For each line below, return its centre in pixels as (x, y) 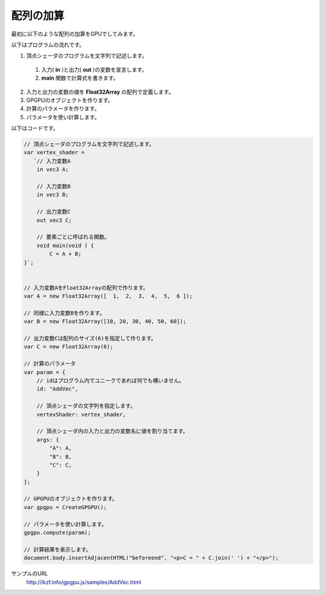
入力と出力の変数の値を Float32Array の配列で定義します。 (100, 92)
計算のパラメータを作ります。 (63, 109)
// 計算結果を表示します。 (58, 549)
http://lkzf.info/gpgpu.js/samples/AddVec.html (84, 582)
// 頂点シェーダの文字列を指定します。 (86, 406)
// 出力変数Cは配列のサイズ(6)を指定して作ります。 (90, 339)
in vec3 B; (53, 195)
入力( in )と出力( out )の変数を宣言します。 (94, 69)
